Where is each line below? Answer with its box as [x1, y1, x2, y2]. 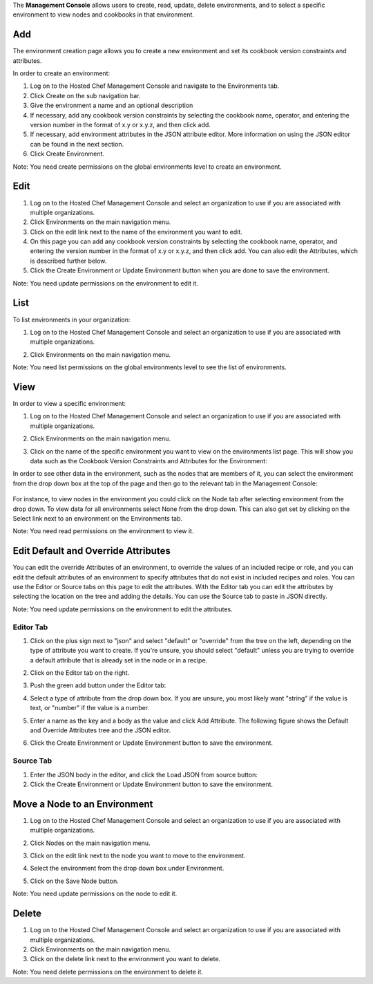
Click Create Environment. [30, 149, 105, 158]
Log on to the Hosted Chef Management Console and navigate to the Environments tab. [30, 82, 280, 90]
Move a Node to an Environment [12, 798, 153, 810]
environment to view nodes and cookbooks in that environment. [12, 10, 195, 19]
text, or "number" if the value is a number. [30, 704, 150, 712]
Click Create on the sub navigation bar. [30, 91, 141, 100]
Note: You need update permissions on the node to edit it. [12, 889, 178, 898]
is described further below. [30, 257, 107, 265]
